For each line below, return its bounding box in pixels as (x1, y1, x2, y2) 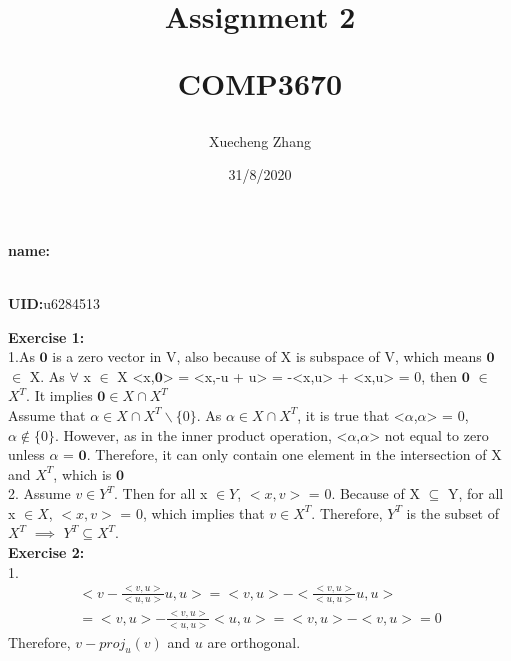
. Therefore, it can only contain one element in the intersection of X (86, 444, 502, 465)
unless (8, 444, 45, 465)
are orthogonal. (207, 631, 301, 652)
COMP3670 (177, 63, 343, 104)
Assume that (8, 404, 86, 425)
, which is (53, 463, 112, 484)
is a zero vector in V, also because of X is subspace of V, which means (52, 346, 482, 367)
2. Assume (8, 483, 71, 504)
